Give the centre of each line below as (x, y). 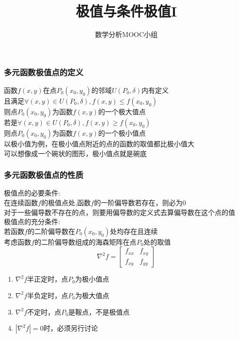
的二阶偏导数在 (51, 231)
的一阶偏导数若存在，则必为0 (140, 203)
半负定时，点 (48, 295)
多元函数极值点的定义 (44, 72)
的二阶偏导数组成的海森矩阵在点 (85, 241)
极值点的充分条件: (32, 222)
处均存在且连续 (134, 231)
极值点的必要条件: (32, 193)
